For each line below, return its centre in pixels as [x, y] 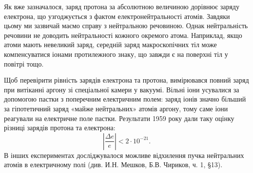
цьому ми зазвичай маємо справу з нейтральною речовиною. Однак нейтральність [126, 26]
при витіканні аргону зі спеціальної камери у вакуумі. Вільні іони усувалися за [122, 89]
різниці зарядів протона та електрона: [60, 128]
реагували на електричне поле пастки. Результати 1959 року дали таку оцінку [119, 118]
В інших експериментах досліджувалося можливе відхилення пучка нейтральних [124, 155]
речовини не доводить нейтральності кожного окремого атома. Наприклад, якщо [123, 35]
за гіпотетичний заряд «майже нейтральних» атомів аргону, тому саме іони [116, 108]
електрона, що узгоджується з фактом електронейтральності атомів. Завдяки [117, 16]
